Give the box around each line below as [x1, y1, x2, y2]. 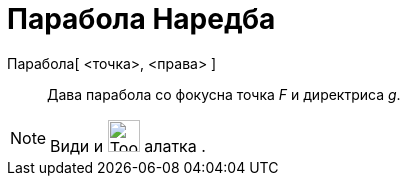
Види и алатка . [50, 135, 206, 156]
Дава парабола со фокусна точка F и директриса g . [47, 85, 401, 103]
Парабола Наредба [7, 2, 276, 36]
